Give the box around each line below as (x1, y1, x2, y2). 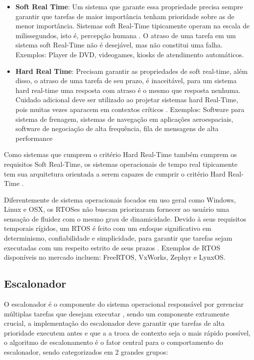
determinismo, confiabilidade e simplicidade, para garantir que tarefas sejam (4, 233, 232, 243)
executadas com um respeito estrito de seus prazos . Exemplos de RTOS (4, 242, 220, 252)
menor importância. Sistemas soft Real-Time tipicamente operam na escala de (15, 21, 250, 31)
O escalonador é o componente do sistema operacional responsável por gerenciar (4, 299, 244, 309)
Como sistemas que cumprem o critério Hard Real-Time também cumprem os (4, 149, 237, 159)
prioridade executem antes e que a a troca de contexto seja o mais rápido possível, (4, 327, 251, 337)
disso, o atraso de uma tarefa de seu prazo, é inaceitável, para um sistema (15, 75, 237, 86)
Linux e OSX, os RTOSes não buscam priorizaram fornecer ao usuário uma (4, 204, 230, 214)
